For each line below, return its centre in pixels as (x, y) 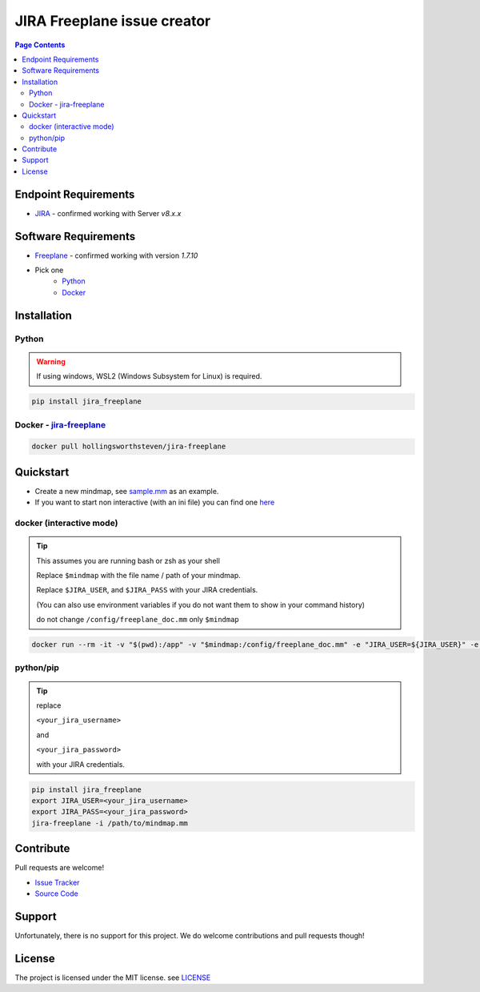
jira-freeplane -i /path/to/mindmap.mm (110, 823)
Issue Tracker (57, 882)
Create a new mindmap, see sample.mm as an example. (127, 491)
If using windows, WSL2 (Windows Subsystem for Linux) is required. (149, 376)
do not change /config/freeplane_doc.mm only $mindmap (138, 620)
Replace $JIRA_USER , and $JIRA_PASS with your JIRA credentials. (147, 590)
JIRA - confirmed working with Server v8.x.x (108, 213)
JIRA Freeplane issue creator (113, 21)
